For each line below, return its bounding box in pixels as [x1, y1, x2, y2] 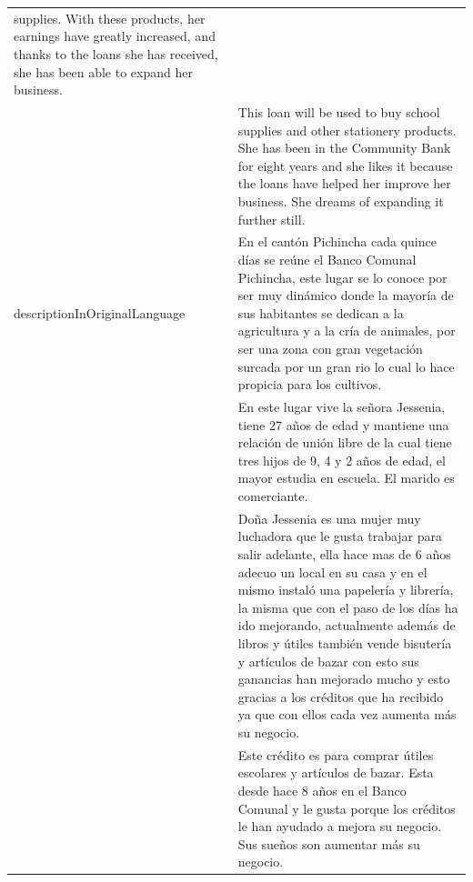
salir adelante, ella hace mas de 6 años [237, 544, 451, 563]
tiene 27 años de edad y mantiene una [237, 415, 449, 434]
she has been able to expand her [14, 62, 193, 81]
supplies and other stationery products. [237, 120, 457, 139]
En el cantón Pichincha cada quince [237, 232, 437, 251]
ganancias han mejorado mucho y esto [237, 669, 450, 688]
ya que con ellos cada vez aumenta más [237, 705, 457, 724]
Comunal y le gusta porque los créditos [237, 798, 456, 817]
